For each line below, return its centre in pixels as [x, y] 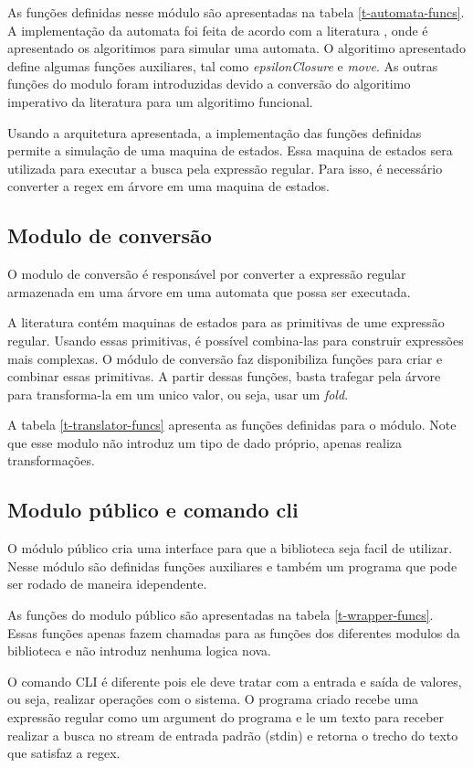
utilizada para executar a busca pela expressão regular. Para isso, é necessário [225, 168]
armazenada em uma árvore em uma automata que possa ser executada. [209, 291]
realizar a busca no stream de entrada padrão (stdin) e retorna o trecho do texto [233, 735]
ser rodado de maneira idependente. [107, 584]
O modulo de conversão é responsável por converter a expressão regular [207, 274]
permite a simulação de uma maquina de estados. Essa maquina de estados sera [230, 150]
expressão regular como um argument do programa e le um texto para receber [226, 717]
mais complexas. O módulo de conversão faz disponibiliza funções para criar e [225, 358]
